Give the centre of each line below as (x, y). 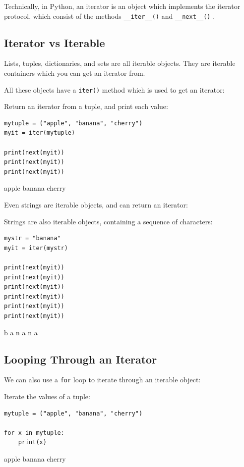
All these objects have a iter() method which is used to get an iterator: (114, 89)
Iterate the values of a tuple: (47, 396)
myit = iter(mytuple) (40, 133)
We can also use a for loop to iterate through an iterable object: (102, 380)
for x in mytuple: (34, 433)
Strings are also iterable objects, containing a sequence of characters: (108, 221)
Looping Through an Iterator (81, 359)
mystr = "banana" (32, 238)
